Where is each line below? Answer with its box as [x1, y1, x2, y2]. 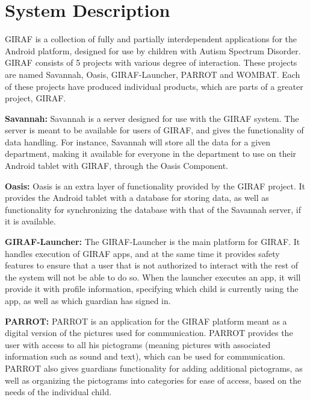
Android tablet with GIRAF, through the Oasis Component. [5, 159, 228, 172]
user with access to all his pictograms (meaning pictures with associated [5, 338, 271, 351]
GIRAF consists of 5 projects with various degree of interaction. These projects [5, 56, 297, 69]
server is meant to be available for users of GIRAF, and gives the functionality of [5, 124, 304, 136]
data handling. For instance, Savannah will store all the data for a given [5, 135, 271, 148]
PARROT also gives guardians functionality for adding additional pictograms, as [5, 361, 303, 374]
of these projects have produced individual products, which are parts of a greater [5, 80, 303, 92]
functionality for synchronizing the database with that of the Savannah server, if [5, 203, 301, 215]
